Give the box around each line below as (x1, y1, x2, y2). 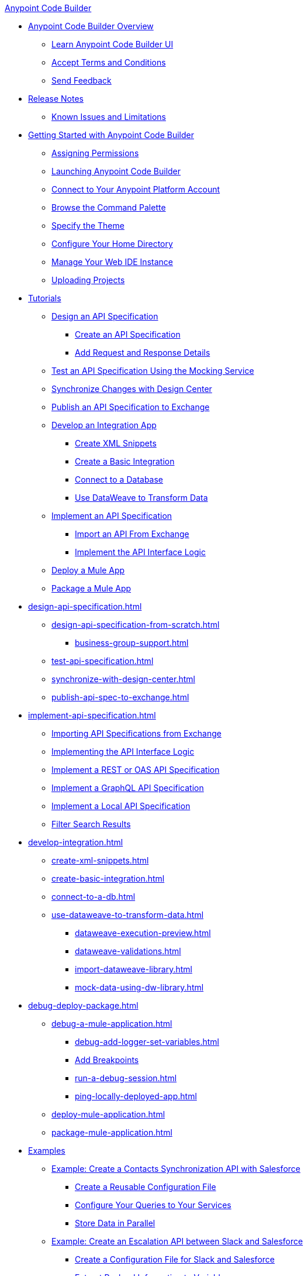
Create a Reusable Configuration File (75, 1182, 216, 1192)
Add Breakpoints (75, 1055, 139, 1065)
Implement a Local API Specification (51, 801, 191, 811)
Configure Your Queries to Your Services (75, 1200, 231, 1210)
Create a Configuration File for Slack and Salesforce (75, 1254, 275, 1264)
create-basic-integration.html (51, 873, 165, 883)
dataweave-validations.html (75, 946, 181, 956)
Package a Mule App (51, 583, 131, 593)
